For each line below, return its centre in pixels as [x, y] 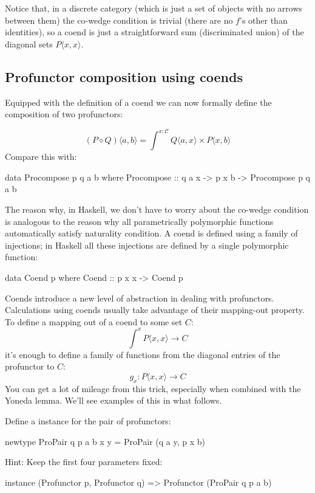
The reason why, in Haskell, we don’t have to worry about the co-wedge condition [157, 209]
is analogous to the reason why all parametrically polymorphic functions [139, 221]
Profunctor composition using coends [124, 76]
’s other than [263, 20]
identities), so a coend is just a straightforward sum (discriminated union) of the [154, 32]
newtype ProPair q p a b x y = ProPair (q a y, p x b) [105, 441]
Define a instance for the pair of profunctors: [88, 421]
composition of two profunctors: [64, 114]
